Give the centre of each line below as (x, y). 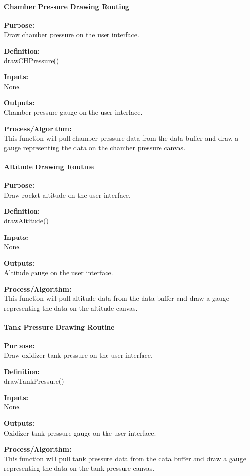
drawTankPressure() (34, 381)
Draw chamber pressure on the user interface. (71, 34)
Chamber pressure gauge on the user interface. (73, 112)
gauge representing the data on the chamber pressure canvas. (95, 147)
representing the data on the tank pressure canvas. (79, 468)
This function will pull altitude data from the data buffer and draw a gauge (117, 298)
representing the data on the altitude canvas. (71, 308)
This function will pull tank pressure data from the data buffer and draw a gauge (125, 458)
